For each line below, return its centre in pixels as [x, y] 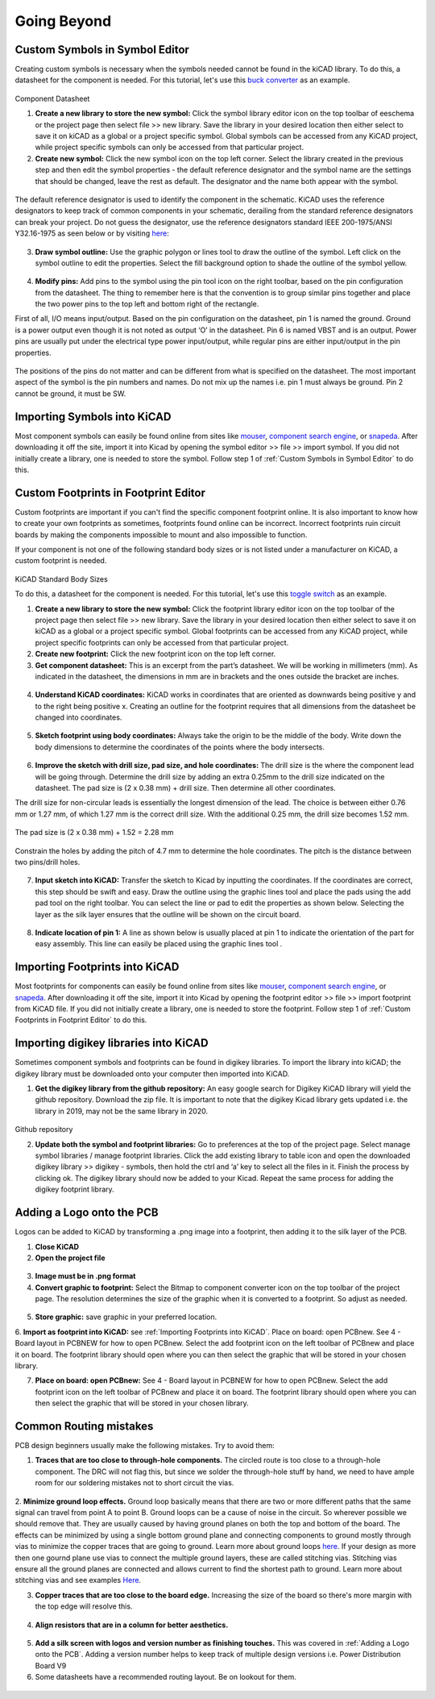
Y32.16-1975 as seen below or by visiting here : [92, 233]
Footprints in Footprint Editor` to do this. [81, 1020]
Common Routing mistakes [84, 1426]
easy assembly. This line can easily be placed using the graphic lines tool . [159, 944]
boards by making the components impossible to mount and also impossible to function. [161, 534]
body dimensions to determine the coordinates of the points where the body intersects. [180, 747]
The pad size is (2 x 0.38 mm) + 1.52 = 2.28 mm [94, 833]
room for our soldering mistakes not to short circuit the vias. [135, 1483]
